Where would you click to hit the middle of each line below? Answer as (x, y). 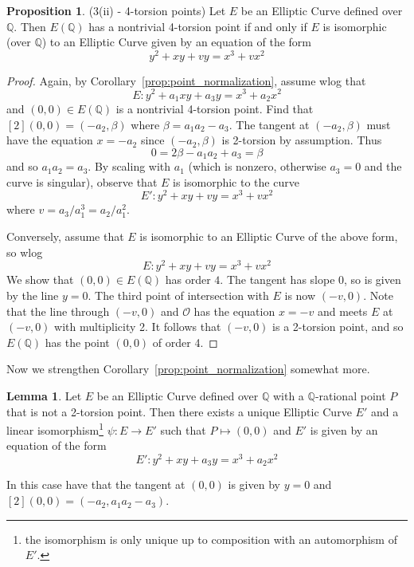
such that (183, 429)
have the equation (50, 140)
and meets (342, 311)
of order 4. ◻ (185, 342)
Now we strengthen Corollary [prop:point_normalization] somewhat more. (188, 369)
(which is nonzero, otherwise (257, 166)
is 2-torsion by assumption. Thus (302, 140)
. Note (378, 295)
